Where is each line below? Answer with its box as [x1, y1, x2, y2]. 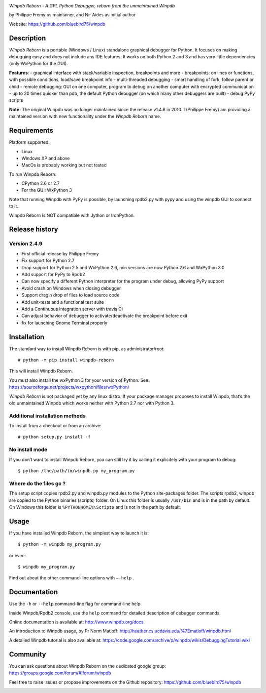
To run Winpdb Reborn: [9, 171, 57, 177]
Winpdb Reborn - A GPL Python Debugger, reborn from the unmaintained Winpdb [9, 3, 175, 8]
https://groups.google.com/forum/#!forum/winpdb [9, 670, 111, 676]
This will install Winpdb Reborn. [9, 368, 73, 374]
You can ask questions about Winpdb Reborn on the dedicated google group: [9, 663, 166, 669]
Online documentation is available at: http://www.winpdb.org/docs [9, 619, 144, 625]
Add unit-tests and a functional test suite [21, 299, 104, 305]
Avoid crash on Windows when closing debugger [21, 285, 121, 291]
